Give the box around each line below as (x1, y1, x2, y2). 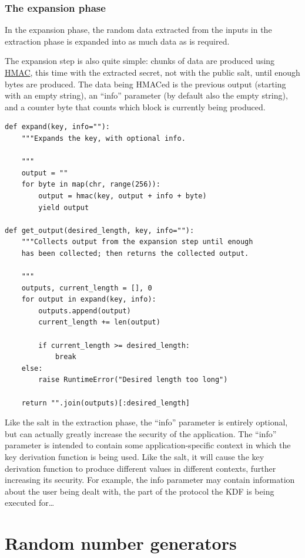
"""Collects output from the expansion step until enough (21, 238, 253, 246)
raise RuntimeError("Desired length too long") (38, 376, 228, 384)
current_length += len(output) (38, 318, 160, 327)
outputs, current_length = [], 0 (21, 283, 152, 292)
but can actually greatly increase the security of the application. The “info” (5, 427, 277, 439)
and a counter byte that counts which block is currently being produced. (5, 100, 266, 113)
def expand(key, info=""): (5, 123, 110, 131)
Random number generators (5, 531, 237, 555)
